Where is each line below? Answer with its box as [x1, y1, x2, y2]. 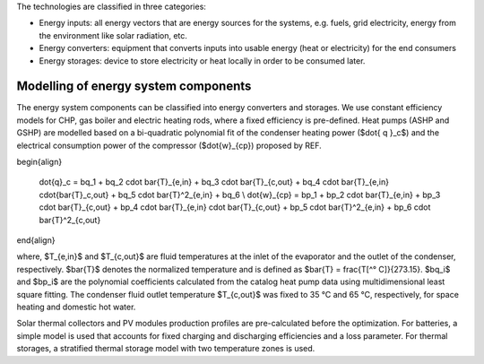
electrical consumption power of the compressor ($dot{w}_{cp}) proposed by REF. [16, 140, 322, 151]
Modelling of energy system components [16, 79, 252, 94]
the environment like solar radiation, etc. [39, 30, 188, 40]
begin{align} [16, 157, 63, 168]
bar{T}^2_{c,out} [39, 214, 101, 225]
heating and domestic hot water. [16, 301, 136, 312]
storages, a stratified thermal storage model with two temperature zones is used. [16, 343, 315, 354]
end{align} [16, 234, 56, 246]
